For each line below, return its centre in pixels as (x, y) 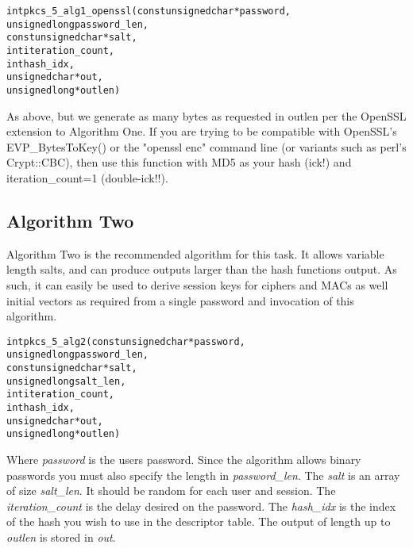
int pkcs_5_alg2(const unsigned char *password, (126, 341)
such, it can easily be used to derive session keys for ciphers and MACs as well (197, 284)
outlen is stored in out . (61, 537)
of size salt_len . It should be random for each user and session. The (171, 491)
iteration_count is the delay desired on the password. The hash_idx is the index (201, 506)
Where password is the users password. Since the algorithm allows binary (184, 459)
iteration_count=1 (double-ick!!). (87, 177)
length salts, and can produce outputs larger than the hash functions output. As (202, 269)
